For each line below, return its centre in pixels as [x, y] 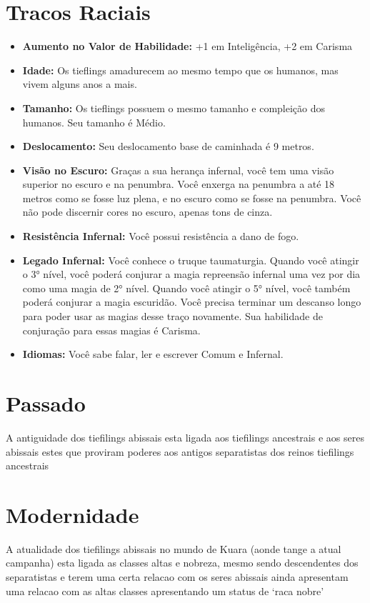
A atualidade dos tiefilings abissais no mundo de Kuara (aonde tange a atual [174, 548]
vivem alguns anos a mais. [80, 84]
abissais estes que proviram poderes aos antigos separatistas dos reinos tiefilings [180, 451]
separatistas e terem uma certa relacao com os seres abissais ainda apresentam [177, 577]
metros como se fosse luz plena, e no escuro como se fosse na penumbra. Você [192, 198]
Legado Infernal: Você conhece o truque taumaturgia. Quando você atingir [191, 260]
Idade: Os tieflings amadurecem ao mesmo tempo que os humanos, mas [180, 70]
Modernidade [72, 514]
